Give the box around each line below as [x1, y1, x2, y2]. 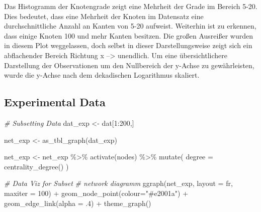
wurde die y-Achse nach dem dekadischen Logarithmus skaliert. [4, 70, 200, 80]
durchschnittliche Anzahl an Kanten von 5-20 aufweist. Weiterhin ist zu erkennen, [4, 21, 256, 31]
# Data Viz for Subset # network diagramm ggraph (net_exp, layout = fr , [4, 178, 233, 188]
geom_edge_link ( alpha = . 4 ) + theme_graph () [4, 197, 151, 208]
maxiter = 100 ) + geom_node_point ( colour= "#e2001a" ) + [4, 187, 189, 198]
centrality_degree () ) [4, 161, 69, 171]
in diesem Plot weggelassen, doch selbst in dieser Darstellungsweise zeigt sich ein [4, 40, 252, 51]
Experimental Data [4, 94, 106, 110]
